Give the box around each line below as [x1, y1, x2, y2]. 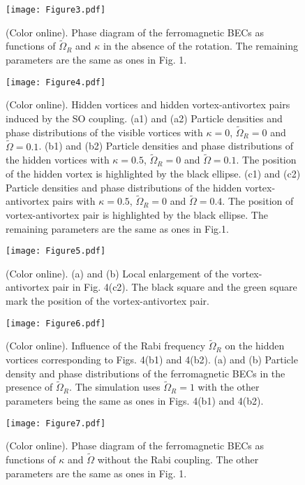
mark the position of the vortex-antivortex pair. [6, 293, 209, 307]
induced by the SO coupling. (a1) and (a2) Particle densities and [6, 110, 283, 125]
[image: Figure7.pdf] [6, 418, 106, 428]
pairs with [52, 194, 96, 208]
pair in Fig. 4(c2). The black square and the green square [52, 280, 297, 294]
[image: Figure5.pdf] [6, 246, 106, 256]
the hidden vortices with [6, 152, 110, 167]
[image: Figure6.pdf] [6, 318, 106, 328]
